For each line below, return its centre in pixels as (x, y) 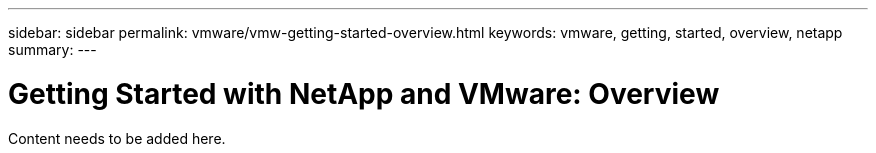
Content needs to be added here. (117, 138)
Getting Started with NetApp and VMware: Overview (364, 93)
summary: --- (52, 49)
